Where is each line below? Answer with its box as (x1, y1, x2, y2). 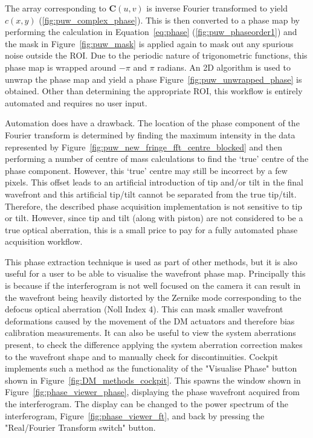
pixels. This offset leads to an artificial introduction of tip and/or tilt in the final (5, 176, 303, 188)
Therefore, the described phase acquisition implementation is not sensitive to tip (5, 199, 303, 212)
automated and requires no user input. (5, 96, 147, 109)
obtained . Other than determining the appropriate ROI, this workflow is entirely (5, 85, 303, 97)
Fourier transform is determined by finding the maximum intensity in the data (5, 128, 295, 141)
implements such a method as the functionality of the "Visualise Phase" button (5, 362, 297, 375)
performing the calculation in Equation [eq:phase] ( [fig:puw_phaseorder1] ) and (5, 25, 297, 38)
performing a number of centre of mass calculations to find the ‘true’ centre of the (5, 152, 309, 165)
